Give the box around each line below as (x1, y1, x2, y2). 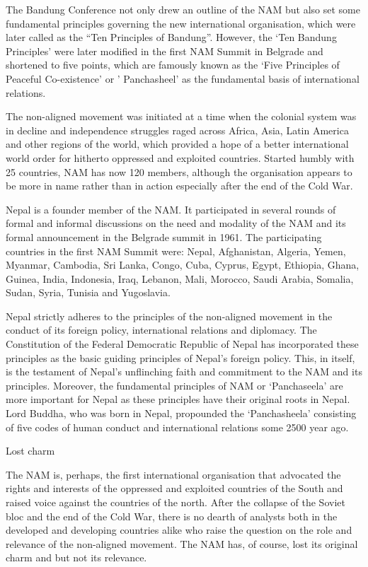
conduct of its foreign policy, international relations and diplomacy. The (6, 322, 317, 337)
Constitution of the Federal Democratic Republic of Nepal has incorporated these (6, 337, 359, 351)
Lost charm (6, 443, 55, 458)
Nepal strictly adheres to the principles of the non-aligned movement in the (6, 308, 333, 323)
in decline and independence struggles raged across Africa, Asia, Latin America (6, 122, 349, 137)
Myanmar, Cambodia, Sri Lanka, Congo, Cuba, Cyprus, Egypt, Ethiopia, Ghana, (6, 257, 360, 272)
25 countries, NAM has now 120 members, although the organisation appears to (6, 164, 352, 179)
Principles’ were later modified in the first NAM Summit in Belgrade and (6, 43, 323, 58)
